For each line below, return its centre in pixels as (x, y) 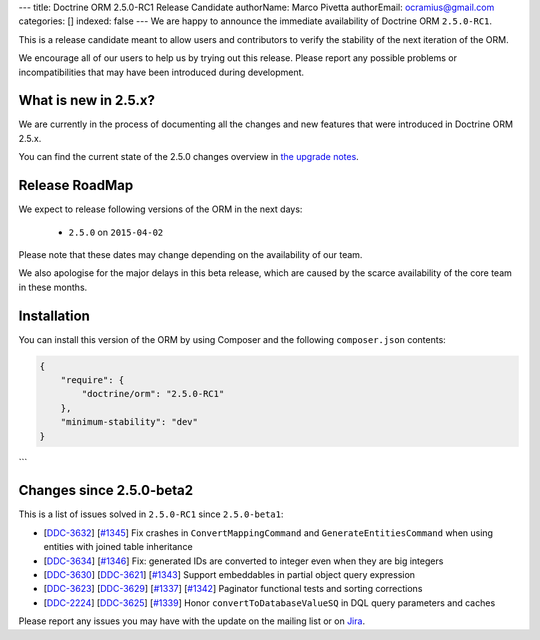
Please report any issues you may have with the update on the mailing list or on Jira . (191, 621)
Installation (54, 315)
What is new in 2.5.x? (86, 100)
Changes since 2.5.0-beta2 (106, 490)
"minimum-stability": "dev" (129, 422)
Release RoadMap (76, 185)
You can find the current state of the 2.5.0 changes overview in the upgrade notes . (188, 157)
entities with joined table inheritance (118, 547)
